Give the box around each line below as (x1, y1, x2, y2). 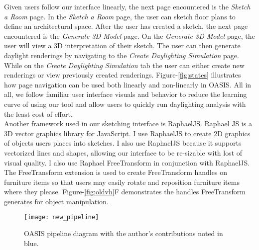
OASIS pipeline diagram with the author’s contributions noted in (24, 228, 223, 239)
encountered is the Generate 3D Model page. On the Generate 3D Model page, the (4, 30, 255, 41)
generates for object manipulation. (4, 196, 109, 206)
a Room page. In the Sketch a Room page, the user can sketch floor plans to (4, 11, 236, 21)
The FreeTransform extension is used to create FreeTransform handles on (4, 167, 227, 177)
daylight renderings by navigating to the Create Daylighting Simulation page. (4, 50, 239, 60)
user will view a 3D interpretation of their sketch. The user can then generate (4, 40, 241, 51)
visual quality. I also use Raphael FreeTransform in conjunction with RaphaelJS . (4, 157, 250, 167)
